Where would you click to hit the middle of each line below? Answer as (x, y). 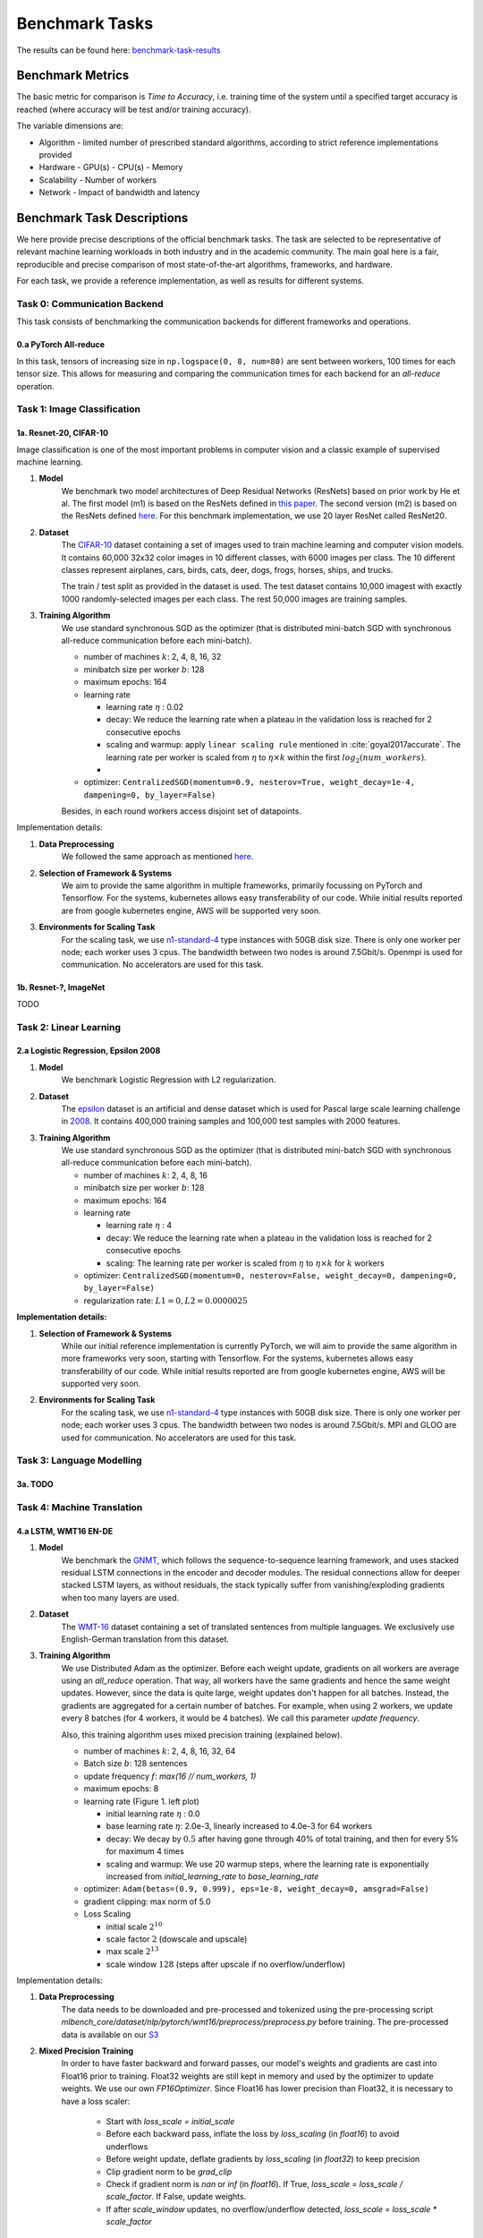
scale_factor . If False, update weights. (176, 2197)
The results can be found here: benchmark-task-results (119, 50)
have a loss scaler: (96, 2101)
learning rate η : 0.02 (144, 706)
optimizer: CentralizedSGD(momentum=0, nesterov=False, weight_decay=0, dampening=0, (271, 1275)
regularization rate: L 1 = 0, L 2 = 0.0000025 (165, 1300)
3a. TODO (35, 1484)
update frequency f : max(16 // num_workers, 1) (170, 1776)
